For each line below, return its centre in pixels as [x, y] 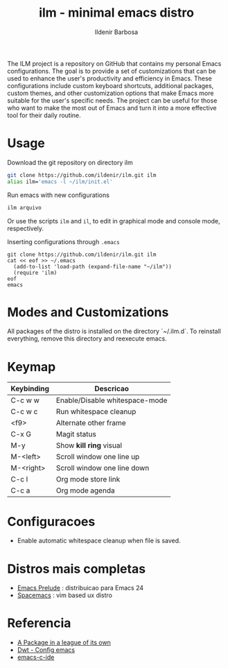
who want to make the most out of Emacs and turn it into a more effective [112, 108]
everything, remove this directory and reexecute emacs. [87, 339]
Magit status [76, 434]
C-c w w [25, 400]
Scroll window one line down [103, 468]
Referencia [39, 623]
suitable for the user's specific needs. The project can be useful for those [112, 100]
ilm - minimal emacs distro [116, 13]
